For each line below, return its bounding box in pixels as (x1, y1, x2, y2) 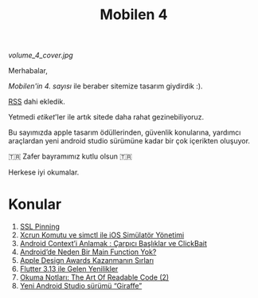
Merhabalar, (8, 66, 48, 76)
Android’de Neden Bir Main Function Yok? (19, 247, 157, 257)
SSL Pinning (19, 222, 60, 232)
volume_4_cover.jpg (8, 50, 73, 61)
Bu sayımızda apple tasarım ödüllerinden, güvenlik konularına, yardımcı (8, 127, 241, 137)
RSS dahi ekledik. (8, 97, 66, 107)
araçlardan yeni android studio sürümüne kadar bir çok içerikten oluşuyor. (8, 136, 251, 146)
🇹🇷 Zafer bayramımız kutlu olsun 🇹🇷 (8, 151, 133, 161)
